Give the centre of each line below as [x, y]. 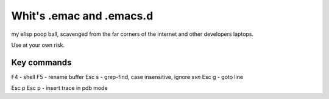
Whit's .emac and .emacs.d [82, 16]
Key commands [41, 62]
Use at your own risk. [38, 45]
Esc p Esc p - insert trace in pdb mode [59, 88]
